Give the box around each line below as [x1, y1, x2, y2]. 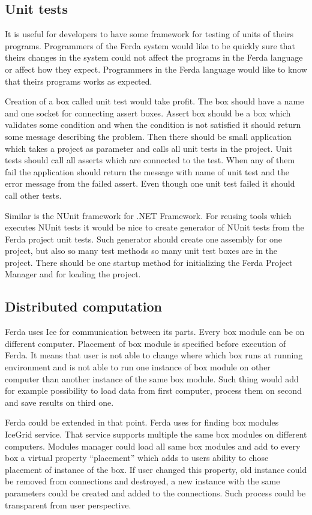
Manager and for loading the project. [5, 268, 141, 280]
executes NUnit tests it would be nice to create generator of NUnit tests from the [5, 221, 304, 233]
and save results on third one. [5, 396, 114, 408]
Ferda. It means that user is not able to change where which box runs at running [5, 349, 303, 361]
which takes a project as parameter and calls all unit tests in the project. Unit [5, 142, 292, 154]
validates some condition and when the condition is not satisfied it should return [5, 118, 301, 131]
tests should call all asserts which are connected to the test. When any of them [5, 154, 295, 166]
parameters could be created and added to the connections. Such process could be [5, 487, 306, 499]
